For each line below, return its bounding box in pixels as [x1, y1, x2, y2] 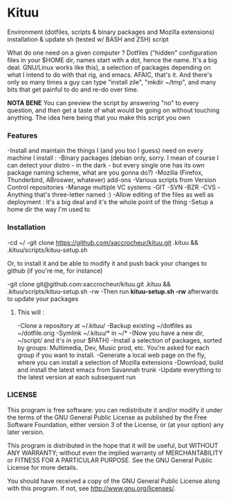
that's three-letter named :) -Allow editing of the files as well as [34, 190, 214, 199]
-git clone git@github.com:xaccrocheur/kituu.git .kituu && [7, 280, 172, 288]
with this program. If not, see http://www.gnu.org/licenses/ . [7, 484, 176, 492]
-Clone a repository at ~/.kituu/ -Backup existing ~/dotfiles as [17, 321, 192, 329]
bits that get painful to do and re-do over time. [7, 85, 139, 93]
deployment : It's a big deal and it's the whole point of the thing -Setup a [7, 198, 214, 206]
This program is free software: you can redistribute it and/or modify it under [7, 406, 223, 414]
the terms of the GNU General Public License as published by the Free [7, 413, 207, 421]
